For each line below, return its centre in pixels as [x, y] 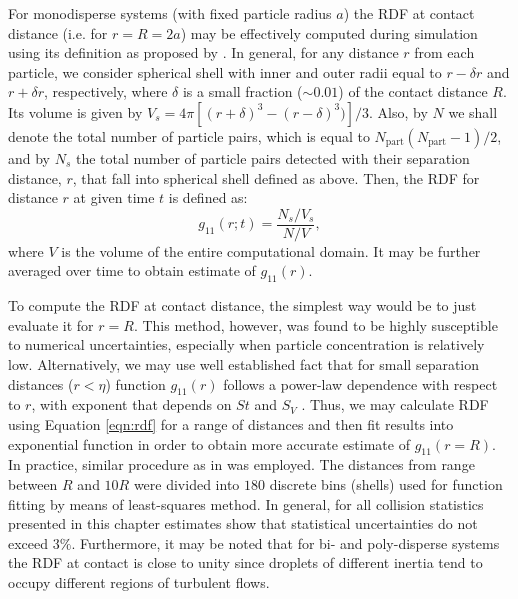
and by [29, 157]
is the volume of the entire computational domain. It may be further [271, 250]
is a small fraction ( [242, 91]
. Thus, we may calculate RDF [395, 404]
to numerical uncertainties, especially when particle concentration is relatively [246, 344]
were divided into [186, 483]
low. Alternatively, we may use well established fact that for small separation [244, 363]
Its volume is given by [75, 111]
